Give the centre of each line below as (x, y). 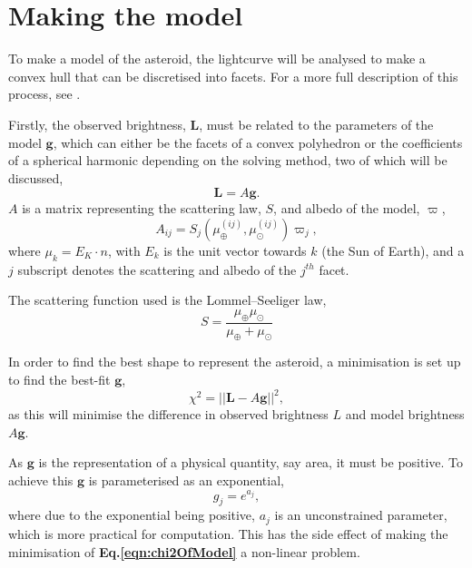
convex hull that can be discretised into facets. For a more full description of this (233, 76)
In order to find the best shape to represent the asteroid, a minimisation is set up (235, 362)
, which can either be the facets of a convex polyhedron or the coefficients (258, 142)
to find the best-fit (59, 380)
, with (124, 250)
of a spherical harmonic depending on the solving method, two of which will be (228, 160)
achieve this (41, 480)
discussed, (36, 177)
